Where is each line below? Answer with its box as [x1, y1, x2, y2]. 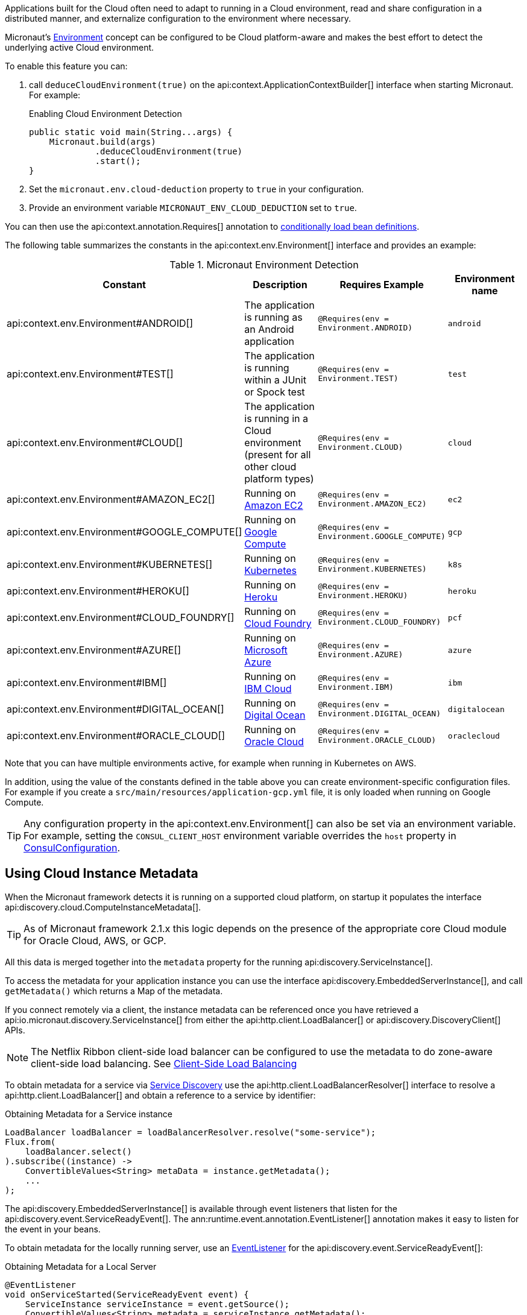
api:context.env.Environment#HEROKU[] [7, 585, 189, 597]
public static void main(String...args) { [29, 127, 233, 137]
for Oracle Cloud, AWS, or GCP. [24, 934, 166, 947]
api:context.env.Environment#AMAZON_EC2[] [7, 493, 215, 505]
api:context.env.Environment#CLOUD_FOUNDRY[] [7, 611, 235, 623]
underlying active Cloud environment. [5, 42, 154, 52]
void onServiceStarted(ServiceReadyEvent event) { [5, 1289, 249, 1299]
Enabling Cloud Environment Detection [29, 109, 182, 119]
